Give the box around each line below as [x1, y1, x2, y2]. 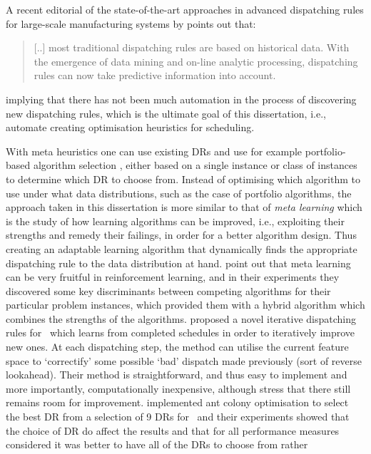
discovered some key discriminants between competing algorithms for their [6, 283, 331, 298]
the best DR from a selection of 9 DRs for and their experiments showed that [6, 409, 350, 424]
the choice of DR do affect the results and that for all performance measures [6, 423, 340, 438]
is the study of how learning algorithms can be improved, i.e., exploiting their [6, 213, 345, 228]
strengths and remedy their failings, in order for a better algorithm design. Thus [6, 227, 357, 242]
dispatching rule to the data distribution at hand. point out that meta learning [6, 255, 351, 270]
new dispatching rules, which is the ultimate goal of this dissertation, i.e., [6, 105, 326, 120]
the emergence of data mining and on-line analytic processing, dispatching [34, 53, 358, 68]
